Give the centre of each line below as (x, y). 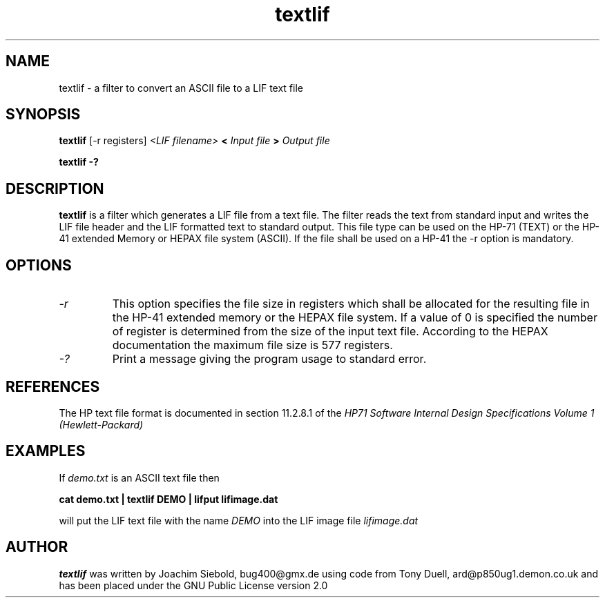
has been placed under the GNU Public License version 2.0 (193, 585)
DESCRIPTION (55, 188)
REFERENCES (53, 386)
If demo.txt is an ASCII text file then (139, 477)
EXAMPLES (46, 451)
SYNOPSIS (43, 115)
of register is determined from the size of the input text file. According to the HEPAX (330, 332)
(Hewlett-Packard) (101, 424)
